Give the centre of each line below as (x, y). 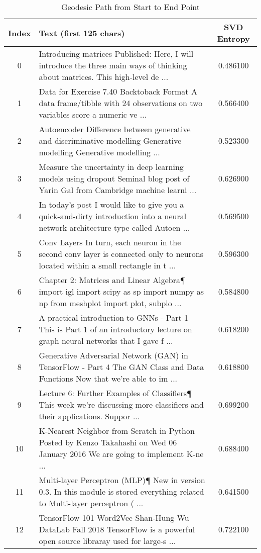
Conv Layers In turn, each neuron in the (110, 242)
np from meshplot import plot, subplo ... (110, 303)
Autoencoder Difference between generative (115, 129)
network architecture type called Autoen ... (114, 227)
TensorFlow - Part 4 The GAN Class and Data (121, 367)
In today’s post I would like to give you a (111, 204)
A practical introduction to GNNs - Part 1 (114, 317)
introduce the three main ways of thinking (113, 65)
